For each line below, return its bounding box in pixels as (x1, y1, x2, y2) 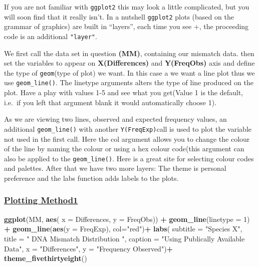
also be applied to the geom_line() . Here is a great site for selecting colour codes (4, 153, 254, 163)
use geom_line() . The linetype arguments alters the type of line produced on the (4, 77, 253, 88)
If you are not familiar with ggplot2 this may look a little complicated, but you (4, 2, 249, 12)
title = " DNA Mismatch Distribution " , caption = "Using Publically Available (4, 233, 245, 243)
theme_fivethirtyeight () (4, 253, 87, 263)
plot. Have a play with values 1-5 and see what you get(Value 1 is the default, (4, 87, 243, 98)
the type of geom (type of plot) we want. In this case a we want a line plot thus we (4, 67, 255, 78)
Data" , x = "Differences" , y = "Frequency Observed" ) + (4, 243, 173, 253)
